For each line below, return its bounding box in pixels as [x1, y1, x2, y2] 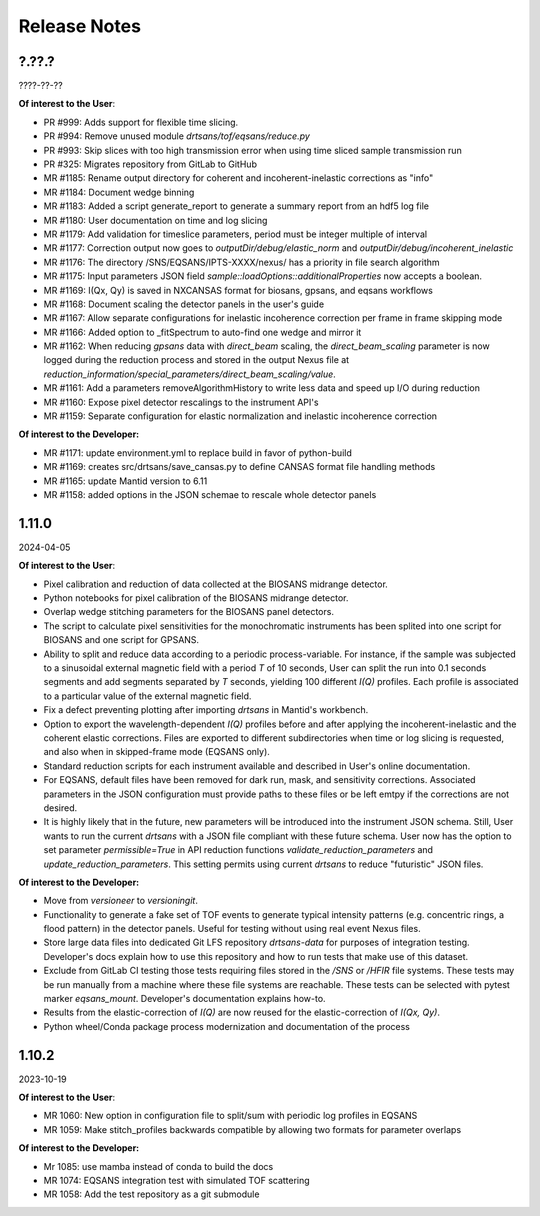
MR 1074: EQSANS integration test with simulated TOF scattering [43, 1175, 310, 1187]
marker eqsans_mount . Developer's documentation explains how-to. [43, 993, 326, 1005]
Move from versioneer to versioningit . [43, 895, 199, 907]
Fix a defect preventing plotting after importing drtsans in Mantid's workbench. [43, 704, 369, 716]
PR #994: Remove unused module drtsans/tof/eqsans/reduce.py [43, 130, 310, 142]
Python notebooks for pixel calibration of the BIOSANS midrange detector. [43, 592, 349, 604]
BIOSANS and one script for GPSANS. [43, 634, 200, 646]
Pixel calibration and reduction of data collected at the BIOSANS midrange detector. [43, 578, 389, 590]
